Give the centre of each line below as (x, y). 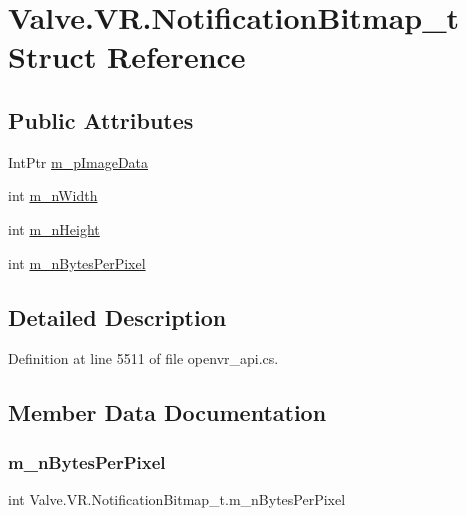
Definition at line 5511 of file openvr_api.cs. (143, 358)
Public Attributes (101, 119)
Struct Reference (127, 56)
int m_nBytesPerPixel (77, 262)
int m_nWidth (53, 195)
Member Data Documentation (167, 412)
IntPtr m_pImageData (78, 161)
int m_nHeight (54, 228)
